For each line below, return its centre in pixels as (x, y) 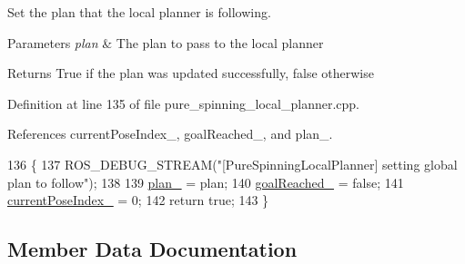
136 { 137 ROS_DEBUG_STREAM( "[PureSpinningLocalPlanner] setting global (232, 164)
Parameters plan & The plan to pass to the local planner (166, 42)
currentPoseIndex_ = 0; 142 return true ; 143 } (138, 200)
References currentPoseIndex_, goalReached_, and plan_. (170, 134)
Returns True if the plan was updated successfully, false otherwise (191, 73)
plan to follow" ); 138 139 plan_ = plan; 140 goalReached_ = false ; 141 (206, 182)
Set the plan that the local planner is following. (139, 12)
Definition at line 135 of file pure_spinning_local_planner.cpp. (183, 103)
